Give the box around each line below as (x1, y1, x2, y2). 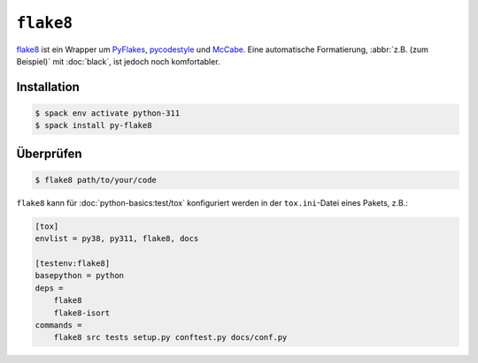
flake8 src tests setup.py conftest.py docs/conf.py (53, 332, 288, 343)
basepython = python (35, 270, 124, 281)
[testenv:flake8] (35, 259, 111, 268)
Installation (16, 79, 80, 95)
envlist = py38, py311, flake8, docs (35, 234, 199, 244)
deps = (35, 283, 64, 293)
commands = (35, 321, 82, 330)
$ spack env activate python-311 (35, 108, 181, 118)
